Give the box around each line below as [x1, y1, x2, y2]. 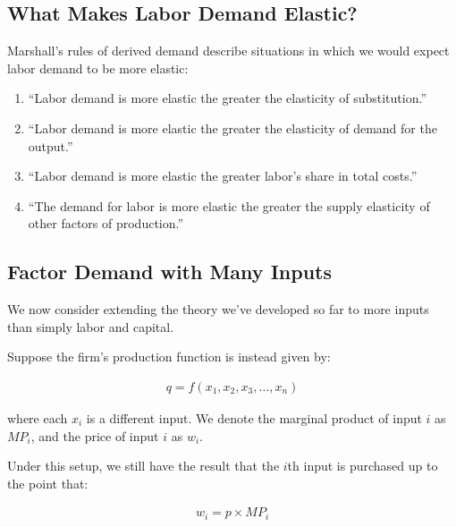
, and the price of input [30, 426, 159, 445]
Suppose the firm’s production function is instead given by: [7, 347, 331, 366]
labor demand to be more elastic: [7, 58, 189, 77]
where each [7, 408, 68, 427]
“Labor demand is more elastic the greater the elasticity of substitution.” [28, 89, 427, 107]
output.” [28, 136, 73, 155]
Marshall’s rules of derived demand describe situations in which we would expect [7, 41, 450, 60]
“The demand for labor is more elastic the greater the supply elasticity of [28, 196, 430, 215]
